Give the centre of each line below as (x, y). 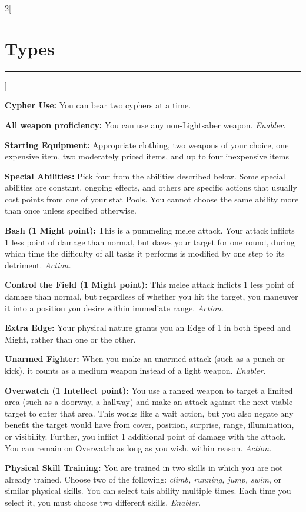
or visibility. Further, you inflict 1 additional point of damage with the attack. (145, 436)
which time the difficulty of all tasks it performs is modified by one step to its (145, 253)
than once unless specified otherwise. (71, 210)
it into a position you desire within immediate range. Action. (114, 307)
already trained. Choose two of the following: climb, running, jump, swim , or (143, 479)
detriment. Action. (38, 265)
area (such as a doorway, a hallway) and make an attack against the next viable (149, 402)
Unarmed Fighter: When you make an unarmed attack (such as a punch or (145, 359)
